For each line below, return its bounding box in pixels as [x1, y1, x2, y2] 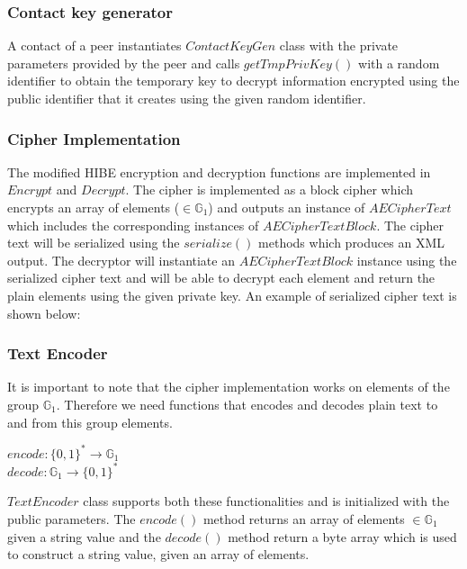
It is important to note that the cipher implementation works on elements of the [7, 377, 450, 396]
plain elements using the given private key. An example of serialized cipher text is [7, 285, 457, 304]
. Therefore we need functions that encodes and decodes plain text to [56, 394, 438, 413]
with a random [358, 53, 440, 72]
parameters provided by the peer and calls [7, 53, 240, 72]
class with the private [279, 36, 399, 55]
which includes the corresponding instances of [7, 215, 259, 234]
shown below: [7, 303, 81, 322]
